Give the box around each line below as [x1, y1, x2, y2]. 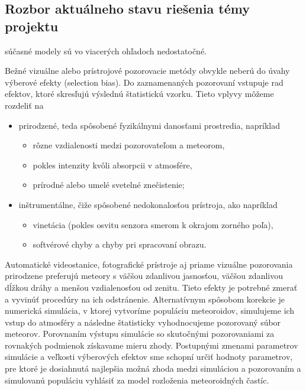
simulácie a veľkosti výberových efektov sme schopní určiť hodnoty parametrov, [5, 350, 293, 363]
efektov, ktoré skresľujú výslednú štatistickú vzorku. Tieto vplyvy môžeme [5, 87, 274, 100]
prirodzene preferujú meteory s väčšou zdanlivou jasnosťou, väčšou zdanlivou [5, 269, 283, 282]
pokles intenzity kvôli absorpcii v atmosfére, [33, 158, 192, 171]
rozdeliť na [5, 99, 44, 111]
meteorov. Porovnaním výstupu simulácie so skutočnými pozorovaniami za [5, 327, 275, 340]
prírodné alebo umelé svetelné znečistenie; [33, 178, 185, 191]
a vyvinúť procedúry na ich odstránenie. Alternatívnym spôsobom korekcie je [5, 292, 285, 305]
